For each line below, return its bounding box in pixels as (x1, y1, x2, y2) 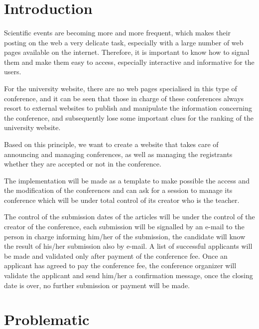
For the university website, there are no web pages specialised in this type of (4, 83, 237, 93)
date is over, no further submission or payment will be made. (4, 280, 190, 290)
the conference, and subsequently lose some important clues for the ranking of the (4, 112, 254, 123)
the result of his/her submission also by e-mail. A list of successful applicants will (4, 241, 253, 251)
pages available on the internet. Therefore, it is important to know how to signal (4, 47, 250, 57)
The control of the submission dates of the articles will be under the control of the (4, 211, 255, 222)
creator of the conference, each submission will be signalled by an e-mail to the (4, 221, 245, 232)
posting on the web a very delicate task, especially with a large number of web (4, 37, 244, 47)
